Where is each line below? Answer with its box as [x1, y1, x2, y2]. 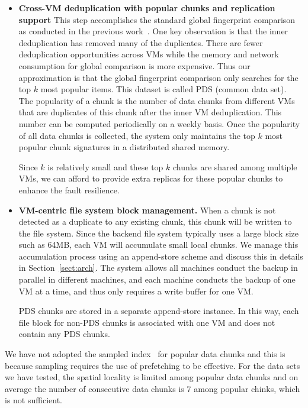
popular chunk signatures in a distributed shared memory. [18, 141, 230, 153]
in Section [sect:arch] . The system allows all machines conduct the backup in [18, 261, 298, 274]
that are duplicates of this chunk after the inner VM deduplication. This [18, 106, 282, 118]
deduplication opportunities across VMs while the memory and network [18, 48, 279, 60]
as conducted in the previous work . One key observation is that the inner [18, 25, 288, 37]
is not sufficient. [5, 394, 62, 406]
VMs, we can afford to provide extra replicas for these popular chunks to [18, 172, 283, 184]
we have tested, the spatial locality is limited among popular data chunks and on [5, 371, 299, 383]
